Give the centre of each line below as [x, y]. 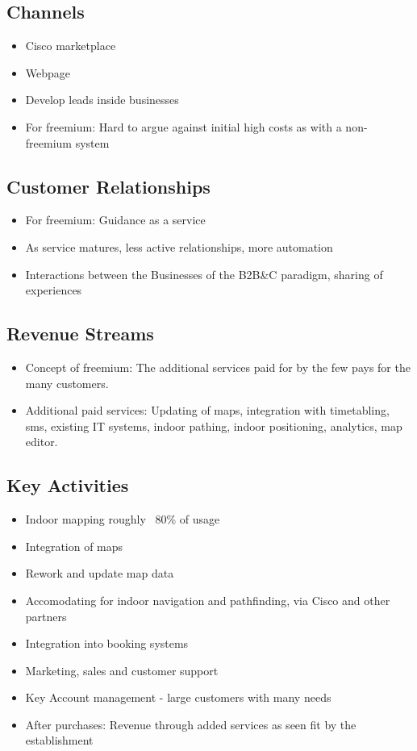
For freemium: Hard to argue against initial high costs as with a [183, 126]
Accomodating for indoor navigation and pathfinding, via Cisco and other [208, 600]
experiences [54, 290]
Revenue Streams [80, 334]
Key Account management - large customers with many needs [178, 697]
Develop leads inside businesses [102, 100]
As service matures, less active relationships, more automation [179, 246]
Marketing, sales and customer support [122, 670]
